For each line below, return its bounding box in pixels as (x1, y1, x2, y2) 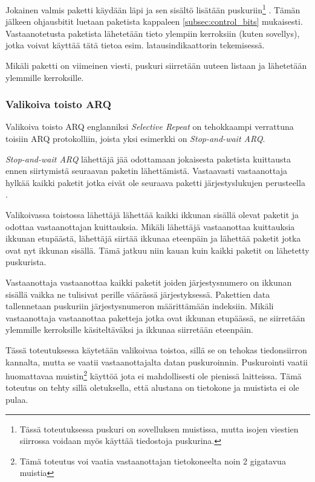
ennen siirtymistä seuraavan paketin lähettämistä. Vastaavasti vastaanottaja (5, 164, 288, 177)
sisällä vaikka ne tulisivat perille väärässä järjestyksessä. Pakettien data (5, 288, 270, 300)
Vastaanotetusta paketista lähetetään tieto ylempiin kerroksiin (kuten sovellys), (5, 27, 300, 39)
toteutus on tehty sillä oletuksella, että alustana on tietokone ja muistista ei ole (5, 381, 299, 394)
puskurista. (5, 255, 47, 268)
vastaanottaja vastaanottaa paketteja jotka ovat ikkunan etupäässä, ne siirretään (5, 311, 305, 324)
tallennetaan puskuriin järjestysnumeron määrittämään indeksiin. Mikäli (5, 300, 274, 312)
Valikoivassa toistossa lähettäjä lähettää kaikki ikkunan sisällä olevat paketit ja (5, 208, 299, 220)
